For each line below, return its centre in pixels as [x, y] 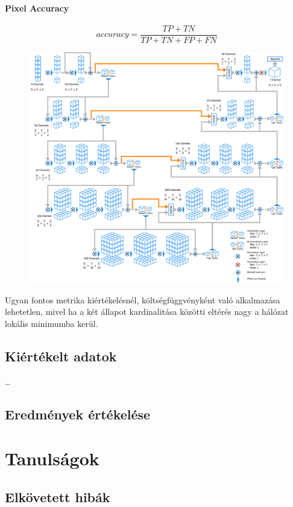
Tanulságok [52, 458]
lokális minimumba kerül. [52, 323]
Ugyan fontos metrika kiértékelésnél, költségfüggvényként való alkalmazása [143, 299]
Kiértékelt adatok [61, 356]
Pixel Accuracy [37, 8]
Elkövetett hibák [58, 496]
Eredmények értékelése [78, 414]
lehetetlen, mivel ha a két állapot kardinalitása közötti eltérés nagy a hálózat [147, 312]
